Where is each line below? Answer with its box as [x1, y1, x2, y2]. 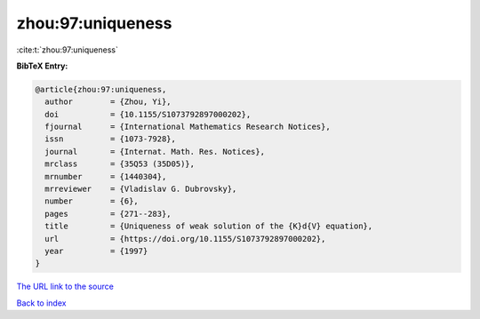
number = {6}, [44, 196, 140, 206]
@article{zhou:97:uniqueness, [35, 84, 167, 94]
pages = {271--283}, [44, 209, 172, 219]
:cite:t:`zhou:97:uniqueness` [16, 44, 119, 55]
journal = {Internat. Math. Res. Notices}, [44, 147, 266, 156]
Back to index [16, 298, 67, 308]
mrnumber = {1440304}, [44, 171, 167, 181]
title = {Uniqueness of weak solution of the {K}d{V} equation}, [44, 221, 373, 231]
